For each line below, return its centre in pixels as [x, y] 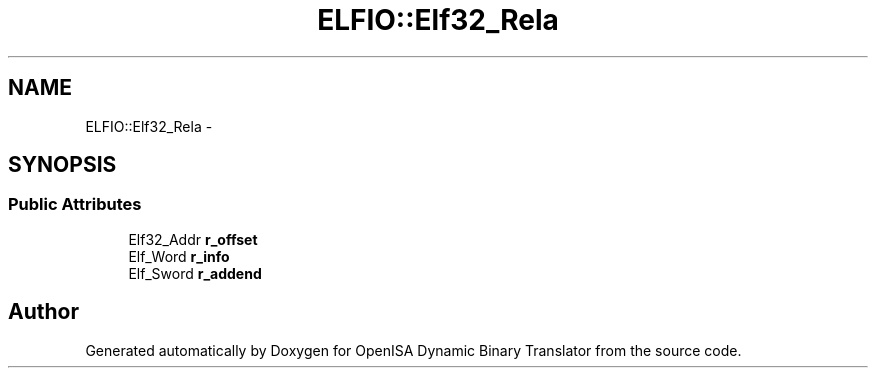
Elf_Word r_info [179, 256]
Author [43, 312]
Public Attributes [75, 204]
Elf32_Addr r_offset [193, 239]
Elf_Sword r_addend [195, 273]
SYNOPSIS [62, 165]
